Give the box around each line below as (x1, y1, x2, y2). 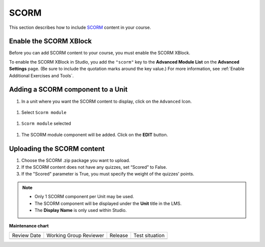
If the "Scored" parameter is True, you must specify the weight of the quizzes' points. (21, 171, 194, 177)
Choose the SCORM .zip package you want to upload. (21, 157, 131, 163)
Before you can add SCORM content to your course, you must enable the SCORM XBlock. (9, 50, 190, 56)
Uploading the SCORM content (9, 144, 105, 153)
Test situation (133, 232, 165, 239)
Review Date (12, 232, 41, 239)
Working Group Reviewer (46, 232, 105, 239)
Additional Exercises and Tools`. (9, 72, 74, 78)
